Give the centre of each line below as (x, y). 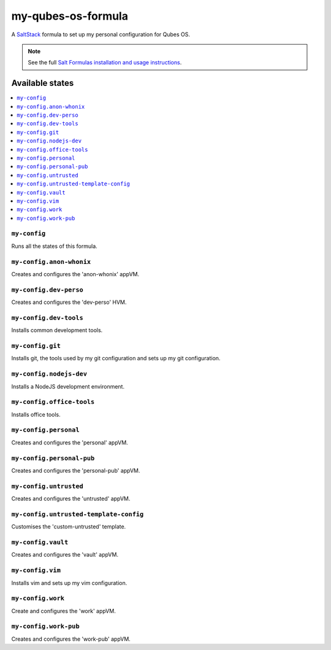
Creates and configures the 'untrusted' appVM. (71, 499)
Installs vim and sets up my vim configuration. (69, 582)
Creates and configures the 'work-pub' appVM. (71, 639)
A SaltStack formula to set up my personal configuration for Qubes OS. (101, 34)
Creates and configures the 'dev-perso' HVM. (69, 302)
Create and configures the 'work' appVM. (63, 611)
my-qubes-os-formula (70, 16)
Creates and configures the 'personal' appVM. (70, 443)
